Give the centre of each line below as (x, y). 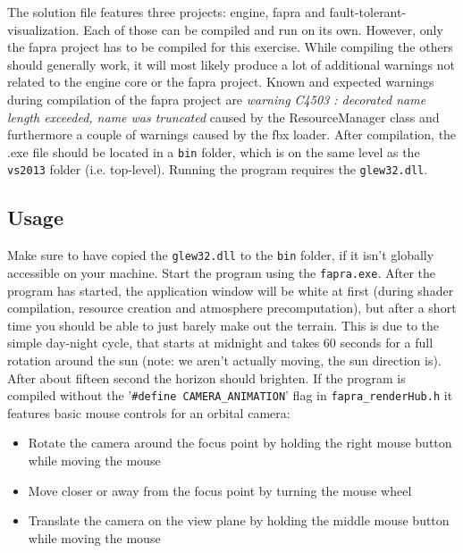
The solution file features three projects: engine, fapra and (166, 12)
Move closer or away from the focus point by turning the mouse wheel (220, 490)
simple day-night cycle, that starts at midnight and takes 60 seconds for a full (220, 343)
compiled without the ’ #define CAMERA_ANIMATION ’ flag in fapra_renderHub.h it (230, 395)
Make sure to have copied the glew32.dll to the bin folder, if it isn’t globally (221, 255)
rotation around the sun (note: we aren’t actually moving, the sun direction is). (224, 360)
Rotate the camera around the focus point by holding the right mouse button (240, 443)
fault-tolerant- (368, 12)
